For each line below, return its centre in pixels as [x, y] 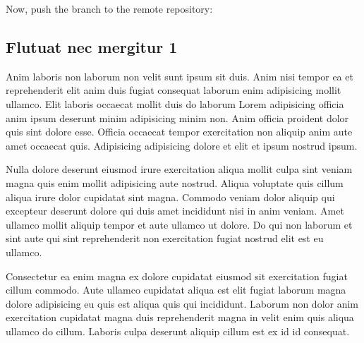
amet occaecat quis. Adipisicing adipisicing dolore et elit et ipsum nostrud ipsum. [182, 145]
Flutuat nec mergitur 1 [92, 46]
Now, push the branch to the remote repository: [109, 8]
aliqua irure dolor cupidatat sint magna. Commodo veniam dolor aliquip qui [170, 197]
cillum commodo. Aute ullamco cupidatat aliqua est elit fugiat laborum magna [176, 290]
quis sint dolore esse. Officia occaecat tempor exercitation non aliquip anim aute [179, 132]
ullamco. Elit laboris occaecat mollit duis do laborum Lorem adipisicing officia [175, 103]
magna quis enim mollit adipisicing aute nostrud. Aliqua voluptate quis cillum [175, 182]
